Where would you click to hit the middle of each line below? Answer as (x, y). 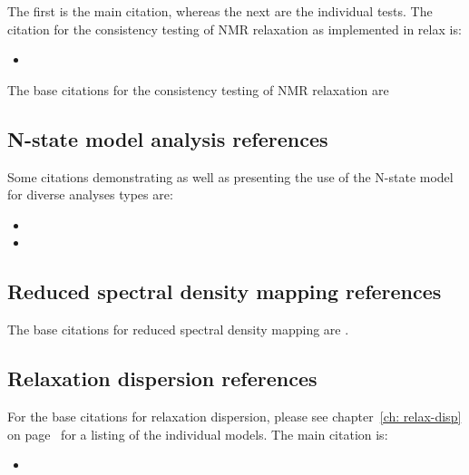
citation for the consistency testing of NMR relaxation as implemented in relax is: (234, 29)
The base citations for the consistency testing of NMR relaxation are (198, 89)
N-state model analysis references (168, 138)
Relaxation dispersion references (162, 378)
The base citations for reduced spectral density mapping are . (178, 330)
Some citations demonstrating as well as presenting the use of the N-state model (230, 176)
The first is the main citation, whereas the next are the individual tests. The (220, 11)
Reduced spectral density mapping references (225, 291)
